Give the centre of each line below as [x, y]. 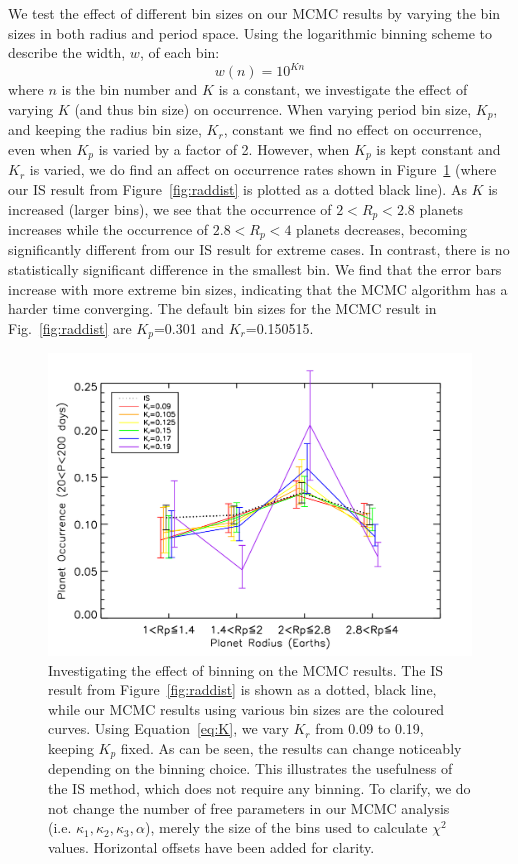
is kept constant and [438, 148]
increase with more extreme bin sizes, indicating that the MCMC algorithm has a [258, 288]
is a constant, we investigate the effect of [343, 89]
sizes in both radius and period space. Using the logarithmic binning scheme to [250, 32]
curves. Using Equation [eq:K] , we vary [168, 728]
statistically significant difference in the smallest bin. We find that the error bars [255, 269]
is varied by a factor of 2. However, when [224, 148]
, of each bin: [179, 52]
